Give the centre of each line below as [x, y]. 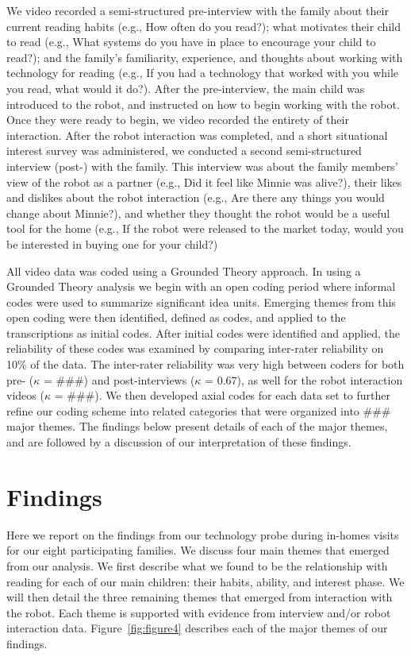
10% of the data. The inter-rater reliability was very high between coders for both [205, 364]
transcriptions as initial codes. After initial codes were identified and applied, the [204, 332]
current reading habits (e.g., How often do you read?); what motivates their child [204, 26]
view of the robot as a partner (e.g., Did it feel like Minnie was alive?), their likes [204, 182]
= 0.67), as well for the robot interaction [304, 379]
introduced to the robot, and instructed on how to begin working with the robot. [203, 104]
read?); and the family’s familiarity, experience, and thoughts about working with [205, 57]
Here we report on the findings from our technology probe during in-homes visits [203, 534]
